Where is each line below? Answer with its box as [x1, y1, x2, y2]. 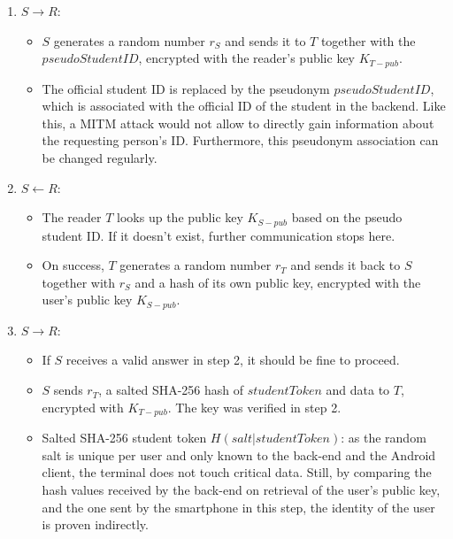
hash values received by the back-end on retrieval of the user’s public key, [42, 480, 441, 498]
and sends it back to [290, 256, 401, 274]
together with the [320, 31, 416, 50]
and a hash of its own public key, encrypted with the [134, 273, 421, 291]
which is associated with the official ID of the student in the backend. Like [42, 96, 446, 115]
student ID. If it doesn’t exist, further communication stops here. [42, 226, 395, 244]
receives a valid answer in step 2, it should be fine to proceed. [65, 350, 400, 369]
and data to [326, 381, 390, 399]
